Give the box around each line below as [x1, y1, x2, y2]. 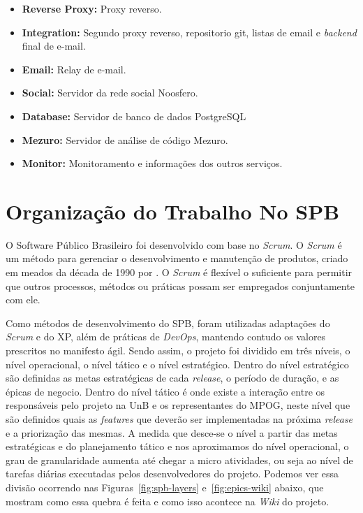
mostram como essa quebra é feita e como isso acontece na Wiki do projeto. [6, 493, 329, 508]
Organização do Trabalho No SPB [6, 196, 340, 225]
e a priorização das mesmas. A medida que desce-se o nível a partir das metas [6, 425, 338, 440]
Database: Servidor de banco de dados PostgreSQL [22, 108, 246, 123]
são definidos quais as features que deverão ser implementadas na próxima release [6, 412, 353, 426]
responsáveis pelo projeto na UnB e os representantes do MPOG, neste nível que [6, 398, 350, 412]
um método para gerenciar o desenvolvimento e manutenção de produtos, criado [6, 251, 348, 266]
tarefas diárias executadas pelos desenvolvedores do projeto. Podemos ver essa [6, 466, 339, 481]
